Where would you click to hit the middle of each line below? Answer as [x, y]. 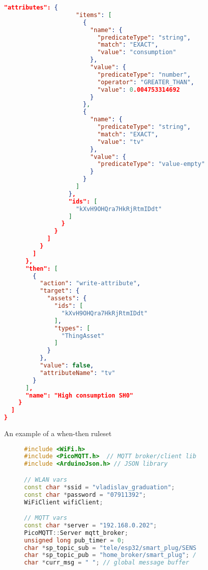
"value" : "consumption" [137, 52]
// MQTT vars [46, 518]
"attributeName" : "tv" [77, 373]
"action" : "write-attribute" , [90, 283]
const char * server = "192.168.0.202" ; [90, 525]
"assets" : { [67, 299]
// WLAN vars [46, 480]
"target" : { [60, 291]
